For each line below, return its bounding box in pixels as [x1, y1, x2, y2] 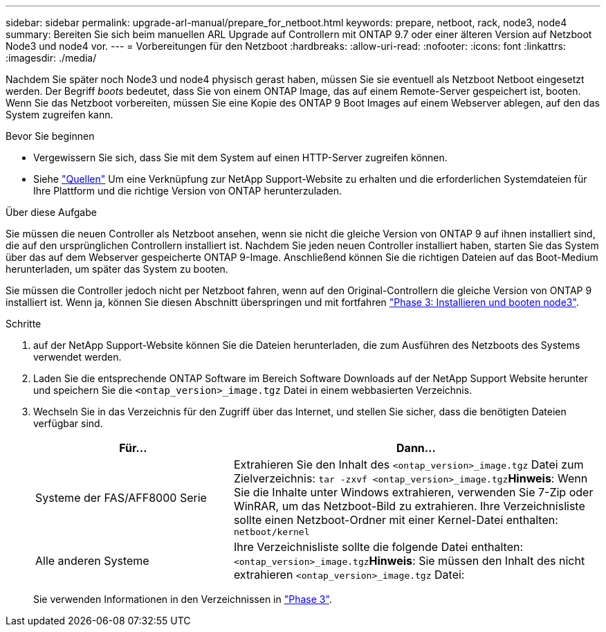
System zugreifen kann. [6, 109, 113, 120]
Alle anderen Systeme [35, 554, 149, 568]
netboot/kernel [233, 527, 310, 537]
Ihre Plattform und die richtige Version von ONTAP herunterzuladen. [33, 185, 342, 197]
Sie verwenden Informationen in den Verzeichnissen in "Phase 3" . [33, 593, 332, 605]
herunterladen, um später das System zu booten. [6, 263, 228, 275]
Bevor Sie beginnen [6, 130, 95, 142]
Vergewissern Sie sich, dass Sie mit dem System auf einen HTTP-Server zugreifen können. [33, 152, 448, 163]
